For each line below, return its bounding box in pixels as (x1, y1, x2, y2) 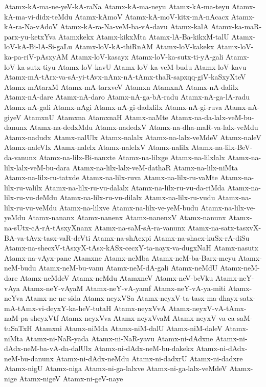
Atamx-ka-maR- (211, 21, 262, 32)
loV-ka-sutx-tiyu (4, 61, 56, 72)
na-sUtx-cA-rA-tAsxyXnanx (4, 222, 92, 233)
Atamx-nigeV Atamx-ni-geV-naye (19, 373, 123, 383)
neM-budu (4, 262, 36, 273)
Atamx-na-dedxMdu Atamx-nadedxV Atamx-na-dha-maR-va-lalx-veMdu (29, 122, 258, 132)
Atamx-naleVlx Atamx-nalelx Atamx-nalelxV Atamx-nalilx (4, 142, 189, 152)
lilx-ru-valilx (4, 182, 42, 192)
